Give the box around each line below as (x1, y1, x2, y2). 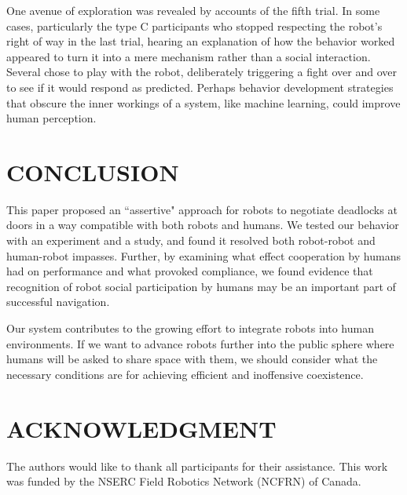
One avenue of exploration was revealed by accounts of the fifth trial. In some (6, 2, 380, 18)
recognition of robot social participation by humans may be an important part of (6, 278, 396, 294)
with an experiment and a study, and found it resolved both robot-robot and (6, 232, 376, 249)
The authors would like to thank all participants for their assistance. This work (6, 457, 388, 474)
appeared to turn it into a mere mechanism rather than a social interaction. (6, 48, 371, 64)
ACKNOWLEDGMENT (6, 412, 277, 444)
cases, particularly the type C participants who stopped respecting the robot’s (6, 17, 383, 34)
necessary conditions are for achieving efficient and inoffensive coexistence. (6, 366, 364, 382)
